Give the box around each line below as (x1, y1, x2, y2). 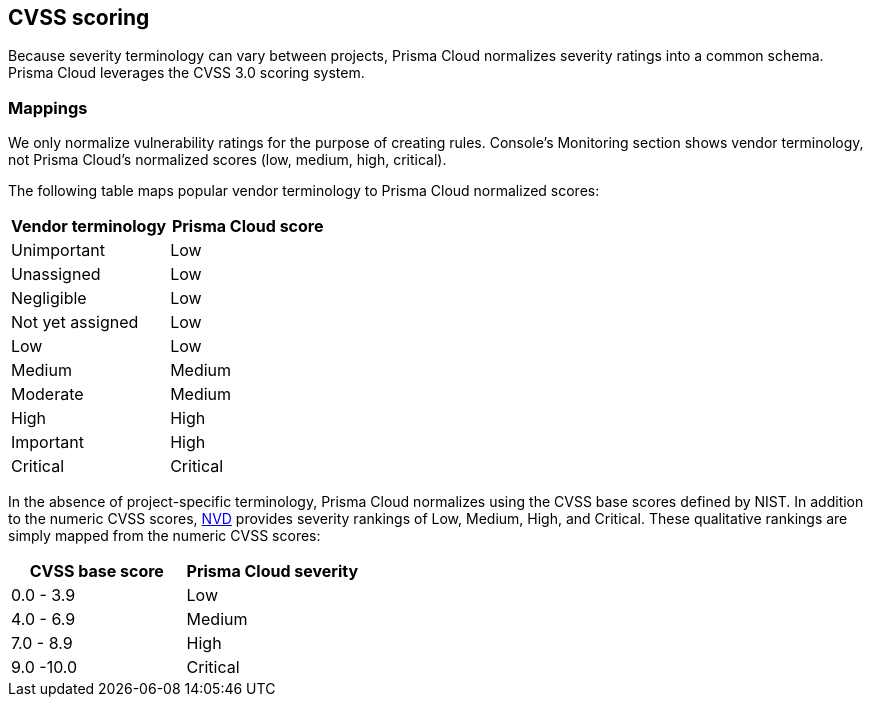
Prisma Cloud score (171, 216, 324, 237)
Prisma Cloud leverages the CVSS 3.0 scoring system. (8, 64, 365, 82)
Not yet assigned (11, 312, 139, 333)
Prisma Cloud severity (186, 561, 359, 582)
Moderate (11, 384, 84, 405)
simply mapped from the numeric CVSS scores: (8, 527, 321, 545)
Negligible (11, 288, 87, 309)
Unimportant (11, 240, 105, 261)
